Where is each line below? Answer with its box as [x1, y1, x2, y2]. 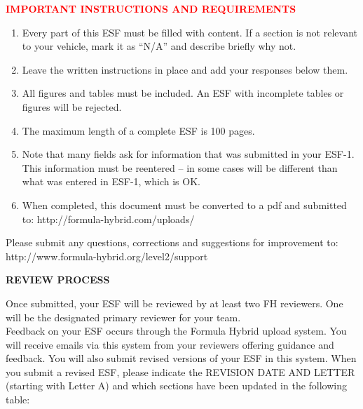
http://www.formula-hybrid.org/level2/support [6, 248, 208, 263]
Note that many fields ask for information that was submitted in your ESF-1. [22, 147, 355, 161]
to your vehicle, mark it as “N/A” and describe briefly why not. [22, 39, 296, 53]
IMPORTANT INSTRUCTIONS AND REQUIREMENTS [6, 1, 296, 15]
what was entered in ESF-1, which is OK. [22, 174, 200, 189]
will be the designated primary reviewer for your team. [6, 309, 241, 324]
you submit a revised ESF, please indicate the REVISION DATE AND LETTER [6, 364, 355, 379]
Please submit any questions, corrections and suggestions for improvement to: [6, 235, 338, 250]
